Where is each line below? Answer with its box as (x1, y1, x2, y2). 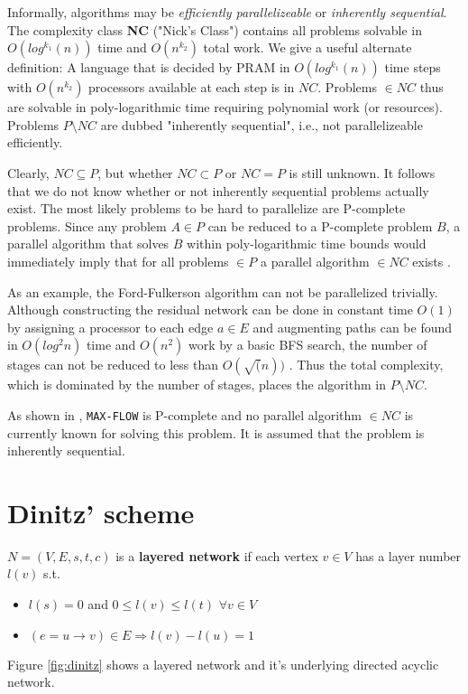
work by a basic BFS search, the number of (188, 335, 427, 354)
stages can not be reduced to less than (7, 355, 219, 374)
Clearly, (7, 163, 50, 182)
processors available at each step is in (88, 78, 295, 97)
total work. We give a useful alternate (203, 38, 412, 57)
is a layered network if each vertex (115, 546, 318, 565)
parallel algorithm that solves (7, 234, 170, 253)
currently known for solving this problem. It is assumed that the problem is (7, 423, 425, 442)
